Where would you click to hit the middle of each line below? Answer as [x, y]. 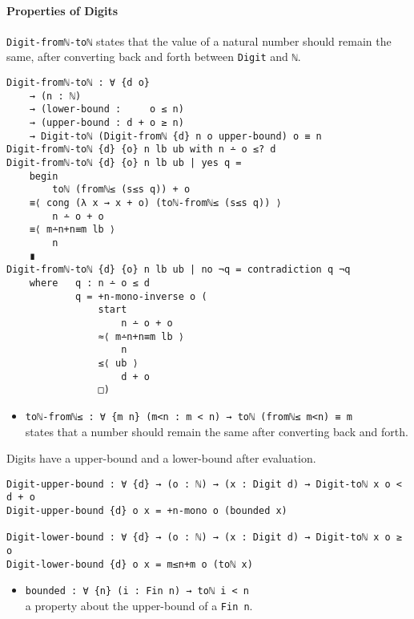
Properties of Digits [62, 10]
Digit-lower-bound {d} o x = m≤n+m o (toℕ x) [130, 564]
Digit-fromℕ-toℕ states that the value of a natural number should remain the [199, 40]
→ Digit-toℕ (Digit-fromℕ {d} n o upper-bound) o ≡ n [175, 136]
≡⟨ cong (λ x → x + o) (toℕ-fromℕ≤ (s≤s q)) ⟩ [155, 203]
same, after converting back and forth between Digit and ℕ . [154, 57]
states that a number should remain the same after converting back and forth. [217, 431]
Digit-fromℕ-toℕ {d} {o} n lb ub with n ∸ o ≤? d [141, 150]
